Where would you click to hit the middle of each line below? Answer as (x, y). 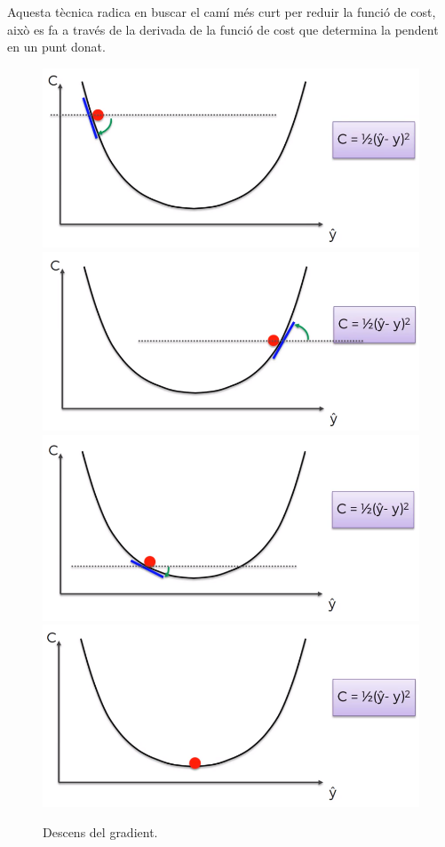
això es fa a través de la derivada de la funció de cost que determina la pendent (223, 29)
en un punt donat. (56, 47)
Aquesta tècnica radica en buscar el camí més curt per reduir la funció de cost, (222, 12)
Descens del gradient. (100, 831)
